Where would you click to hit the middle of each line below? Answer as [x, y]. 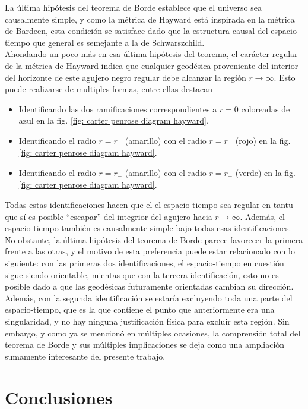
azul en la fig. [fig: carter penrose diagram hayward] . [114, 120]
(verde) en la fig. [265, 172]
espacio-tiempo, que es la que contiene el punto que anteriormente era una [140, 309]
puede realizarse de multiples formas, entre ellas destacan [109, 89]
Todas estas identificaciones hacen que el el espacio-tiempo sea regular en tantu [149, 205]
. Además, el [262, 216]
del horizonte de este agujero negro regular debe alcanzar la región [126, 77]
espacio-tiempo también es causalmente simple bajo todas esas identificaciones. [148, 228]
